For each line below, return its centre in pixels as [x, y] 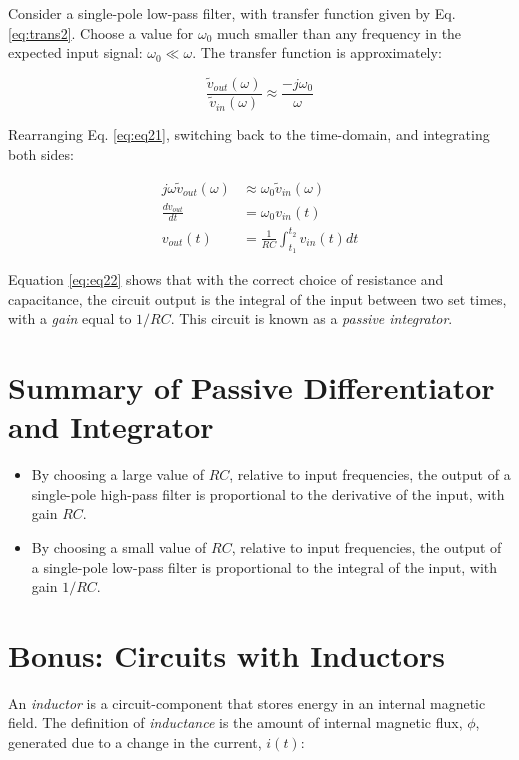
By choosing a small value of [119, 546]
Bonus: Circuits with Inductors [226, 654]
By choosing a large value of [117, 474]
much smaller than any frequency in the [339, 32]
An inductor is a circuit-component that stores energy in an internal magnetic [247, 702]
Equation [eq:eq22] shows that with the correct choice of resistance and [226, 279]
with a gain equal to [70, 318]
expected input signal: [75, 52]
